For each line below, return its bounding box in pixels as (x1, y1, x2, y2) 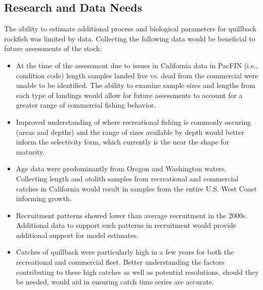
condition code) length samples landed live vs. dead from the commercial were (16, 70, 258, 80)
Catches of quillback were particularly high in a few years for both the (16, 247, 234, 257)
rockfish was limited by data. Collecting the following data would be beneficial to (4, 33, 255, 43)
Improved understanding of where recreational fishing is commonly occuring (16, 116, 251, 127)
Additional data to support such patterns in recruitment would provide (16, 220, 237, 230)
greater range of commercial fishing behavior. (16, 100, 156, 110)
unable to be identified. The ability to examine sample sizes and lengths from (16, 80, 256, 90)
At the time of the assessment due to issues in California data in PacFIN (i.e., (16, 60, 258, 70)
